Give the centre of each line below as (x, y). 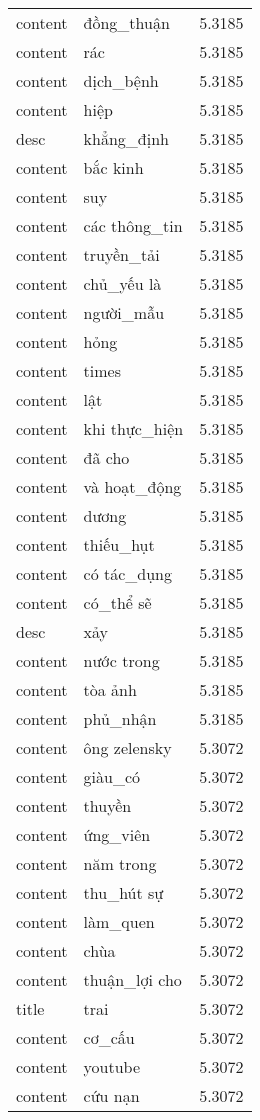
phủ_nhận (120, 718)
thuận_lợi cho (132, 979)
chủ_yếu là (122, 283)
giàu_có (112, 776)
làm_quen (119, 921)
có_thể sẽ (117, 602)
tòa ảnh (110, 689)
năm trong (120, 863)
